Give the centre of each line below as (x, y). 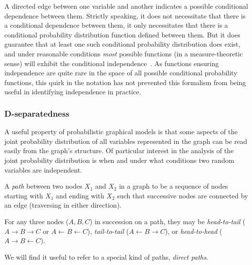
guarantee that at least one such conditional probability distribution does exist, (122, 44)
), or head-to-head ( (194, 231)
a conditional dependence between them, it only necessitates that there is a (116, 25)
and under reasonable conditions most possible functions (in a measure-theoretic (124, 53)
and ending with (80, 195)
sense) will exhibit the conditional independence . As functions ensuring (112, 63)
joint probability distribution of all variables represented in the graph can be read (126, 141)
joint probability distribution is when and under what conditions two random (119, 160)
